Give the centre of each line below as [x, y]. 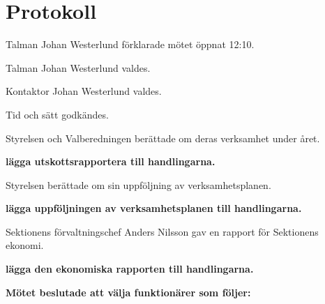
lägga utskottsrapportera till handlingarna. [111, 161]
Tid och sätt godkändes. [57, 114]
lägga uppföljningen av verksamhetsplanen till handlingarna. [154, 208]
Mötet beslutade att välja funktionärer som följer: [128, 292]
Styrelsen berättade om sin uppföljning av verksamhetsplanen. [138, 184]
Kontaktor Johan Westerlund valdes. [84, 91]
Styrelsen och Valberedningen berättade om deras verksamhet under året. [163, 138]
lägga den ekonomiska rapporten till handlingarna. [130, 269]
